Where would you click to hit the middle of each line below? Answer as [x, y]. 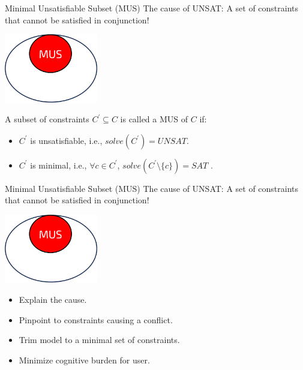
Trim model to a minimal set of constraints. [99, 340]
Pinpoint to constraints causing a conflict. [96, 319]
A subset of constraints [47, 119]
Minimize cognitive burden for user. [84, 360]
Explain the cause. [53, 299]
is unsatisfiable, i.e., [66, 140]
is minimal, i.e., [58, 165]
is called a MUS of [154, 119]
